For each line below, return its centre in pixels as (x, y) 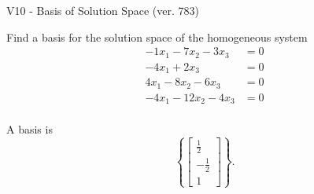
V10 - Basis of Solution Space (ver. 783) (103, 10)
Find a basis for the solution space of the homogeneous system (157, 37)
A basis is (30, 129)
